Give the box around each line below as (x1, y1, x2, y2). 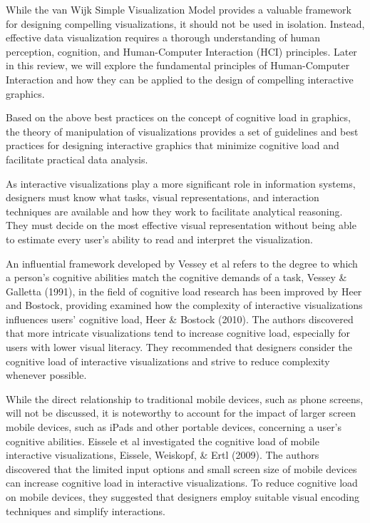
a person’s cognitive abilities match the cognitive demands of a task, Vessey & (6, 270, 347, 285)
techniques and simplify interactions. (6, 503, 165, 518)
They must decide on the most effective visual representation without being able (6, 218, 356, 233)
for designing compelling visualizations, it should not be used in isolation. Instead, (6, 16, 365, 31)
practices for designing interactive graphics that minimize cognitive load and (6, 138, 339, 153)
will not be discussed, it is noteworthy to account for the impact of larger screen (6, 405, 356, 420)
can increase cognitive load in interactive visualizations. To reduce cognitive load (6, 475, 358, 490)
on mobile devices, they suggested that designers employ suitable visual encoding (6, 489, 360, 504)
